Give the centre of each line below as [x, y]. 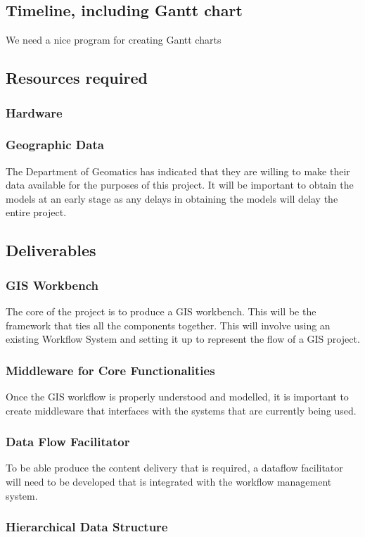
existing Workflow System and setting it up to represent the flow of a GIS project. [183, 339]
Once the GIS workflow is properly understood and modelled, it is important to [177, 397]
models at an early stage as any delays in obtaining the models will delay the [172, 198]
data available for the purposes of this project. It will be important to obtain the [180, 185]
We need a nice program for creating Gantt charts [114, 40]
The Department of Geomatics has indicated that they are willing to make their [178, 171]
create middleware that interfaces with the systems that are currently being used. [181, 410]
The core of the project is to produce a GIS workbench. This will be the [161, 311]
